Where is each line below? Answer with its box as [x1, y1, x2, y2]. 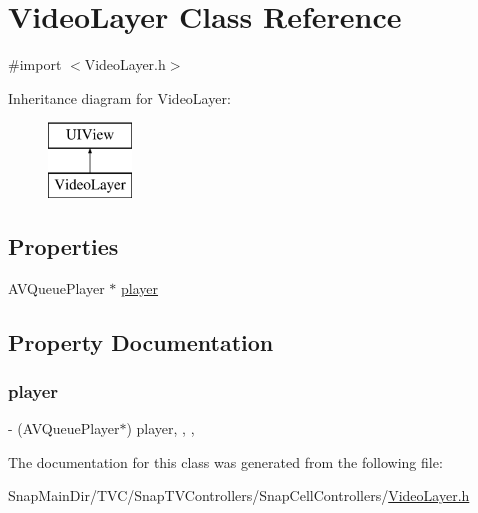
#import [8, 54, 62, 75]
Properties [8, 230, 119, 261]
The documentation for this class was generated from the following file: [8, 451, 443, 472]
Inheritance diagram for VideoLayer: [8, 87, 231, 108]
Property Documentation [8, 326, 274, 357]
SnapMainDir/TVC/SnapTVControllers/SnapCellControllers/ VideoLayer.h [8, 485, 470, 506]
